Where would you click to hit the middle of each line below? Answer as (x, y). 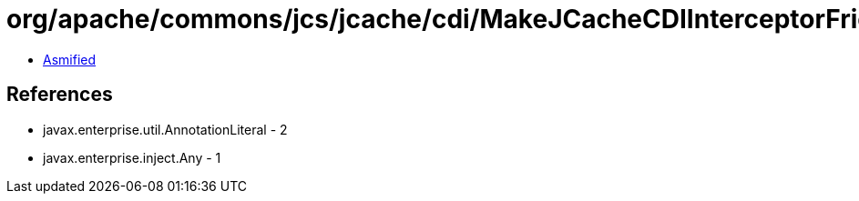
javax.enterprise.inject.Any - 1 (132, 157)
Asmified (70, 59)
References (60, 95)
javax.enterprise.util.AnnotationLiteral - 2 (165, 129)
